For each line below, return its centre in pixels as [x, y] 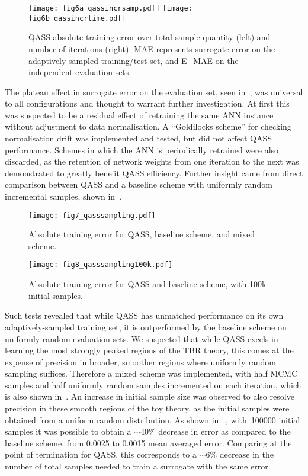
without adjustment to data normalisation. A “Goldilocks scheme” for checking [148, 126]
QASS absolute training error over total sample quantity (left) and [150, 37]
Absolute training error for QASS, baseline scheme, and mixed [142, 234]
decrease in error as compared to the [224, 431]
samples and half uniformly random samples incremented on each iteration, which [153, 385]
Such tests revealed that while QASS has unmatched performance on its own [144, 315]
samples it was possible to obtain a [68, 431]
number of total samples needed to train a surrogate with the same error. [138, 466]
